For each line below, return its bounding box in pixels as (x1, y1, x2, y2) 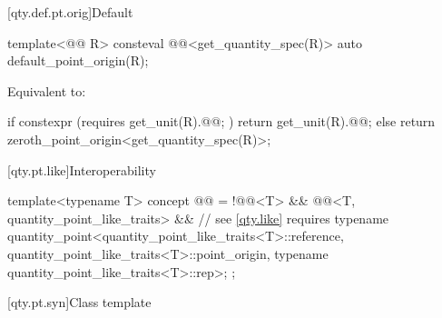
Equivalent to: (7, 81, 86, 100)
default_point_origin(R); (7, 51, 149, 70)
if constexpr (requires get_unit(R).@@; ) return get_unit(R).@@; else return (7, 112, 436, 131)
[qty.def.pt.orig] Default (7, 3, 133, 21)
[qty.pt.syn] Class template (7, 293, 152, 312)
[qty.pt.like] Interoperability (7, 160, 156, 179)
